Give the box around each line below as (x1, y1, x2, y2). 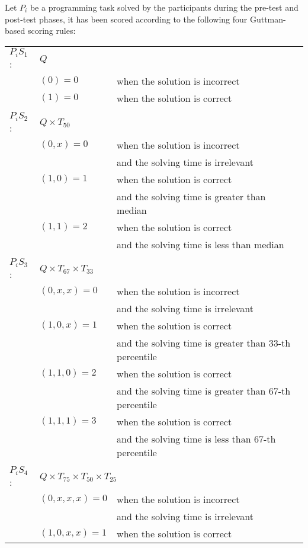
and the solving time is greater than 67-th (117, 383, 291, 398)
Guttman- (249, 12, 286, 25)
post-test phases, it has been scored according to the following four (5, 12, 248, 25)
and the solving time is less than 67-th (117, 431, 276, 446)
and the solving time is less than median (117, 237, 284, 251)
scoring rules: (27, 24, 76, 37)
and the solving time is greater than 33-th (117, 335, 291, 350)
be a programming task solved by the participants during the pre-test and (30, 1, 299, 13)
